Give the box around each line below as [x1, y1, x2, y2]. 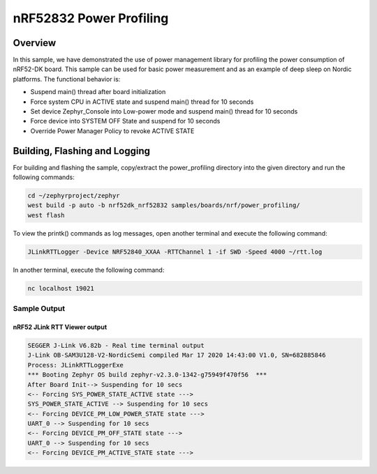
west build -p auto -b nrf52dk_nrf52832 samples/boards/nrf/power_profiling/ [27, 201, 300, 209]
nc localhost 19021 [27, 284, 94, 292]
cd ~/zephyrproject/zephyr [27, 192, 120, 200]
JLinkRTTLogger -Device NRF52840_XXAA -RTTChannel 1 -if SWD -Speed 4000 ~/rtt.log [27, 247, 323, 256]
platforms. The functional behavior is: [13, 75, 121, 83]
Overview [13, 37, 57, 49]
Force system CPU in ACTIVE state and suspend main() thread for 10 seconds [30, 98, 254, 106]
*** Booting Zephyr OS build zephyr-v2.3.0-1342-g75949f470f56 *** [27, 371, 267, 379]
